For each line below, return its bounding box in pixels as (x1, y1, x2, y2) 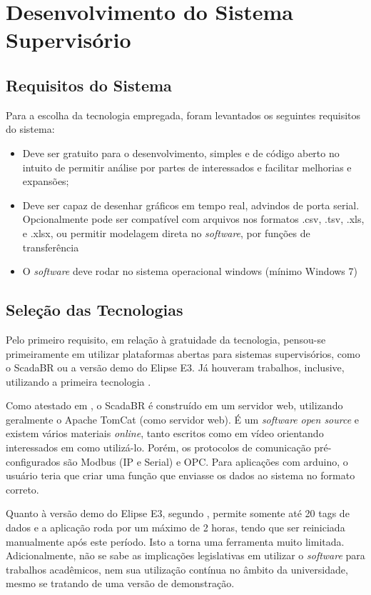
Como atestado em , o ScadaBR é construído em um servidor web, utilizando (6, 398, 343, 413)
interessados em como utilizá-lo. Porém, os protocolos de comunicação (6, 440, 311, 455)
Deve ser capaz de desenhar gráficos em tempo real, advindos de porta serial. (22, 197, 360, 212)
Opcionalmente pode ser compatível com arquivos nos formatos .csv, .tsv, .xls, (22, 211, 365, 226)
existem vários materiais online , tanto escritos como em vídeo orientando (6, 426, 324, 441)
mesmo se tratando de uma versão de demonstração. (6, 576, 235, 591)
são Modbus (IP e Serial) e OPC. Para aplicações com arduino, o (63, 454, 348, 469)
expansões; (22, 174, 69, 189)
